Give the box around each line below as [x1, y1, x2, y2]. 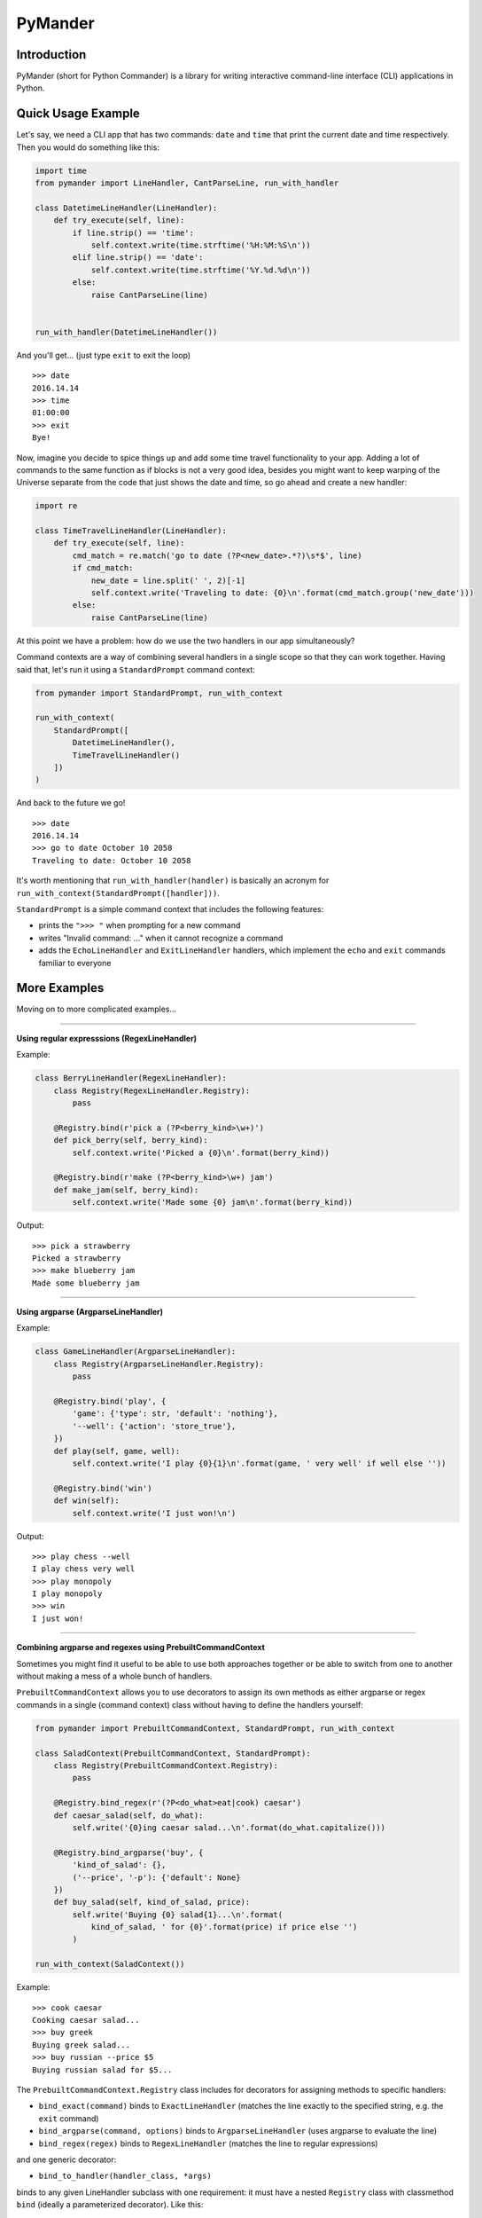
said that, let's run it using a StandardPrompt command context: [16, 664, 256, 674]
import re [35, 501, 78, 511]
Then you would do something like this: [16, 142, 159, 153]
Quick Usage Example [16, 106, 141, 122]
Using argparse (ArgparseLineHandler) [16, 1307, 164, 1317]
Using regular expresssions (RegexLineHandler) [16, 1033, 198, 1043]
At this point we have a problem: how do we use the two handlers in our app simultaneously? [16, 635, 355, 646]
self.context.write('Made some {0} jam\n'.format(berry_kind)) [72, 1198, 354, 1207]
